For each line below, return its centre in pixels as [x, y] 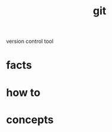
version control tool [30, 41]
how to [23, 92]
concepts [30, 120]
